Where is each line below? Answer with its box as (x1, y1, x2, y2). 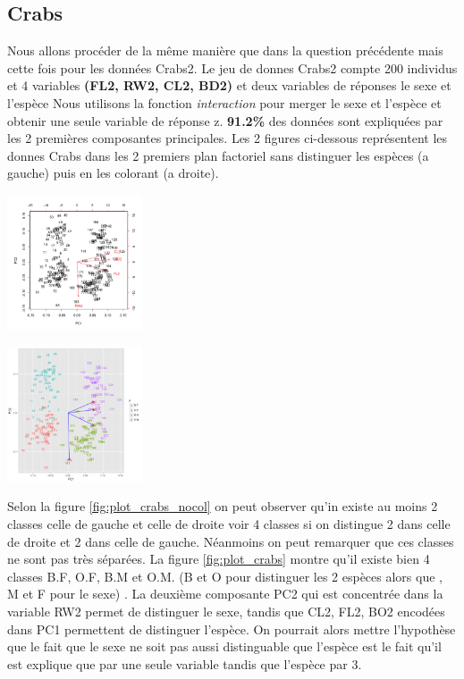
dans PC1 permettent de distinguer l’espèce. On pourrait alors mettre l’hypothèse (7, 619, 456, 638)
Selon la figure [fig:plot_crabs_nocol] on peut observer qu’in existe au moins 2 (7, 497, 438, 516)
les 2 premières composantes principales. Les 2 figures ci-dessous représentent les (7, 129, 448, 147)
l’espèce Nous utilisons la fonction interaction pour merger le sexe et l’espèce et (7, 93, 442, 112)
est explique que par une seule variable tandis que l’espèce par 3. (7, 654, 362, 673)
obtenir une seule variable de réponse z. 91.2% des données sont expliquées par (7, 111, 443, 130)
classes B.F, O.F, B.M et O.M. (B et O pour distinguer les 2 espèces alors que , (7, 566, 443, 585)
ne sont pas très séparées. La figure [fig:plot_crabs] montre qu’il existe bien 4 (7, 549, 430, 568)
